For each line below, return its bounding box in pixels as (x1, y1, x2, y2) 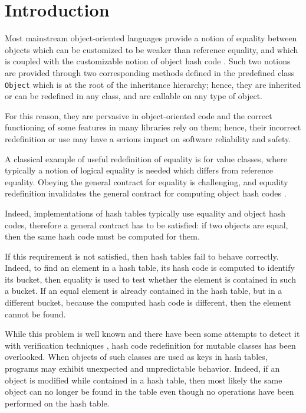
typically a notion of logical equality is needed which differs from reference (5, 164, 273, 176)
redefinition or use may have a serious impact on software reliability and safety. (5, 132, 291, 145)
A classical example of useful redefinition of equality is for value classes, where (5, 152, 287, 165)
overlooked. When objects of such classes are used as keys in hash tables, (5, 350, 268, 363)
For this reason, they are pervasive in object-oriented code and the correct (5, 109, 272, 122)
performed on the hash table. (5, 396, 110, 409)
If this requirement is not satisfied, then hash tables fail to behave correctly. (5, 250, 279, 262)
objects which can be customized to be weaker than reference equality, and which (5, 43, 298, 55)
